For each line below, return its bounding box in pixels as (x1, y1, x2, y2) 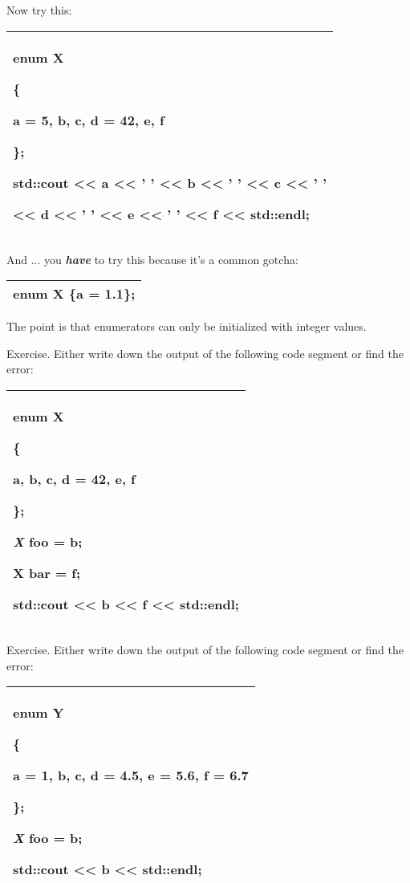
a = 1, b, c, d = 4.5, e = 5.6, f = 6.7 (13, 766, 249, 785)
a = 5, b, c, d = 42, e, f (13, 110, 164, 129)
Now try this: (6, 2, 72, 18)
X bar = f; (13, 563, 81, 582)
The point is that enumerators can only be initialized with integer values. (6, 318, 367, 335)
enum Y (13, 703, 64, 722)
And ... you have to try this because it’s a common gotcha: (6, 250, 298, 267)
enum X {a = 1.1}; (13, 284, 136, 303)
